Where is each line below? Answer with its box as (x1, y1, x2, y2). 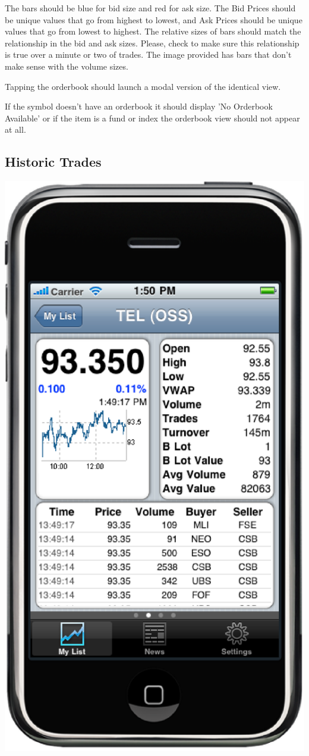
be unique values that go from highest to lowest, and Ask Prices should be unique (5, 13, 302, 26)
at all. (5, 123, 26, 136)
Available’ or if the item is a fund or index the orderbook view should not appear (5, 111, 300, 124)
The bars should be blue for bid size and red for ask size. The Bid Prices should (5, 2, 296, 14)
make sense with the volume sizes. (5, 60, 128, 72)
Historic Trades (5, 152, 102, 171)
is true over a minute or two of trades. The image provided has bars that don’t (5, 48, 292, 61)
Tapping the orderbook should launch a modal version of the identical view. (5, 80, 281, 92)
